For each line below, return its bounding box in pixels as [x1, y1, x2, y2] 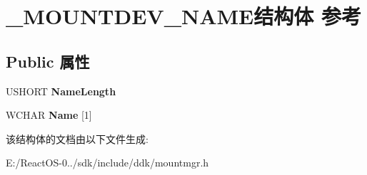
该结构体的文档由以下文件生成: [6, 131, 149, 146]
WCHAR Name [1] [6, 107, 92, 122]
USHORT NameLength [6, 83, 116, 98]
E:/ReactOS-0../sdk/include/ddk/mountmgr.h [6, 155, 209, 170]
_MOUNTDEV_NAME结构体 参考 [6, 1, 362, 31]
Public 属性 [6, 50, 90, 72]
